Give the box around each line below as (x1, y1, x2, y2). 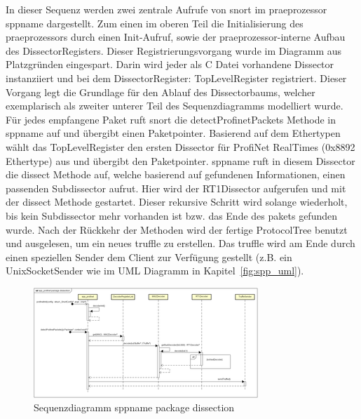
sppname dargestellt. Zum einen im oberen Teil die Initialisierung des (6, 15, 304, 30)
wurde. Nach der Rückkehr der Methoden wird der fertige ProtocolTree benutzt (6, 222, 348, 237)
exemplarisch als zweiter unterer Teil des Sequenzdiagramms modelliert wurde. (6, 98, 343, 113)
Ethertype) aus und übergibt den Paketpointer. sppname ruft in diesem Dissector (6, 153, 355, 168)
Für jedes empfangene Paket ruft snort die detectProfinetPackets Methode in (6, 112, 336, 126)
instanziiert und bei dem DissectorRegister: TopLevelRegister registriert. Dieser (6, 70, 347, 85)
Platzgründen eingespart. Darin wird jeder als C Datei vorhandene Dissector (6, 57, 334, 72)
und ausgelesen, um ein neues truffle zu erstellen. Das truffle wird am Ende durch (6, 236, 355, 251)
